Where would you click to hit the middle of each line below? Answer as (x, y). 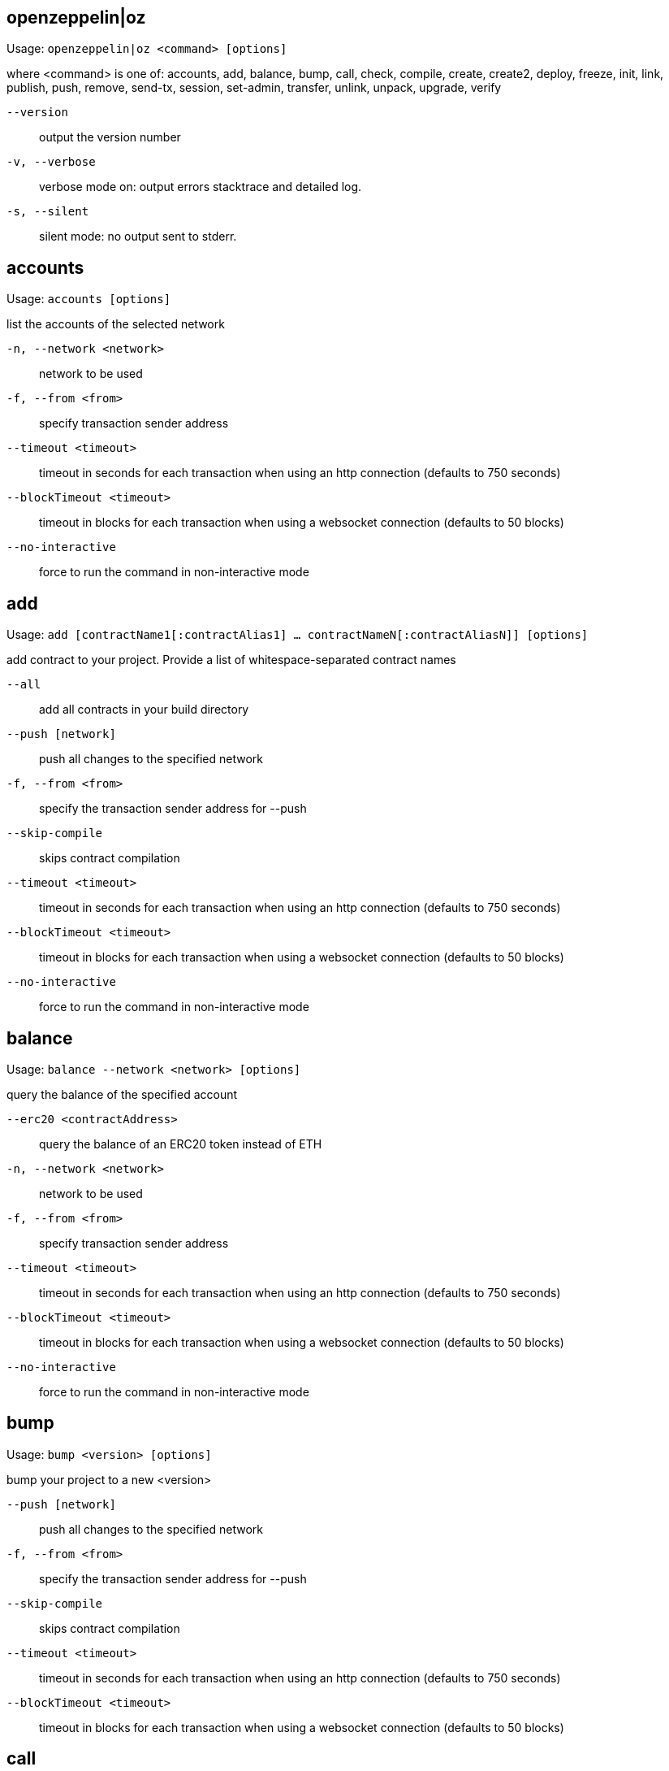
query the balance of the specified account (122, 1094)
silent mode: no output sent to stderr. (138, 237)
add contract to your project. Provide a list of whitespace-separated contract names (231, 660)
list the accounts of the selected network (116, 324)
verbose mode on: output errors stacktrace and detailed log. (201, 187)
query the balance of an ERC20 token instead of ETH (181, 1144)
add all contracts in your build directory (144, 710)
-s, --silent (48, 212)
